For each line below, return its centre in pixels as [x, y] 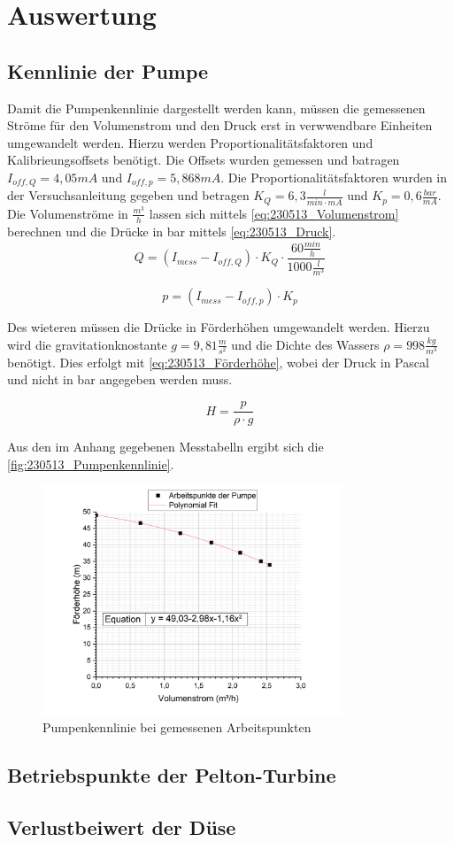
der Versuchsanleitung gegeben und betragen [128, 195]
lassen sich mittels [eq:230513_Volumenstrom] [274, 213]
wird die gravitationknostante [87, 344]
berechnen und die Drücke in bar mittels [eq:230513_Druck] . [172, 231]
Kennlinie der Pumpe [108, 70]
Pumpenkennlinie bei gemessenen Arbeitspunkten [177, 727]
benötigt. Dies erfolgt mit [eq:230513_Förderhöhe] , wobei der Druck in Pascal [218, 362]
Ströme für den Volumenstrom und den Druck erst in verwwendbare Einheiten [220, 125]
